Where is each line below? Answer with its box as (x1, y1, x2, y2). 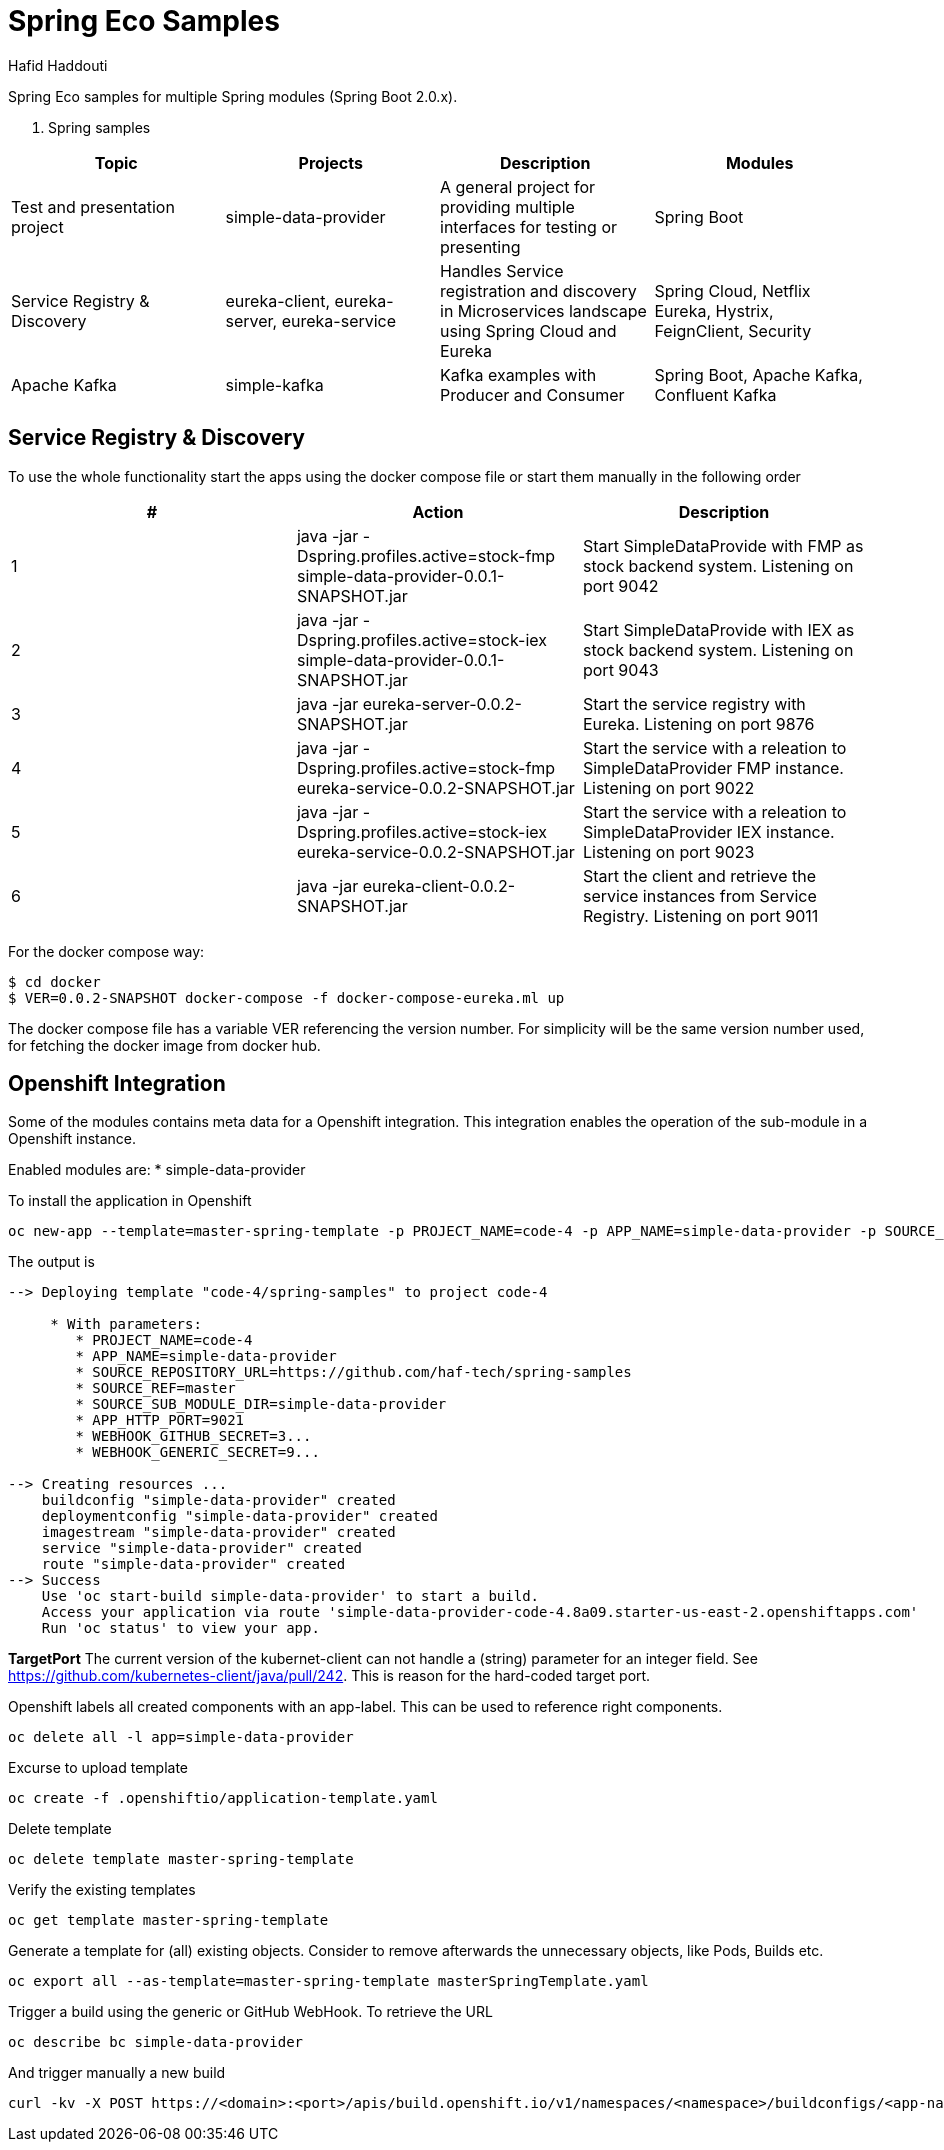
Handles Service (440, 260, 564, 281)
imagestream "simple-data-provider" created (41, 1524, 396, 1541)
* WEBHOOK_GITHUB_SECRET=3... (75, 1428, 312, 1445)
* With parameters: (50, 1316, 202, 1333)
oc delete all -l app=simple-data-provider (8, 1729, 354, 1746)
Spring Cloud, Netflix (654, 280, 811, 301)
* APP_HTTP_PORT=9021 (75, 1412, 245, 1429)
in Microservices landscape (440, 300, 647, 321)
